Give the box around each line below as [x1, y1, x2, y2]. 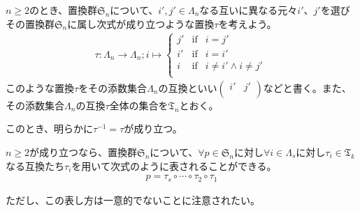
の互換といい [158, 80, 217, 95]
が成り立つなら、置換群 [29, 145, 138, 159]
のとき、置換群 [29, 3, 98, 17]
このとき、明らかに [6, 121, 94, 136]
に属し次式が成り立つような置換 [67, 16, 215, 31]
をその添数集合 [78, 80, 147, 95]
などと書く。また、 [263, 80, 352, 95]
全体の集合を [109, 97, 168, 112]
